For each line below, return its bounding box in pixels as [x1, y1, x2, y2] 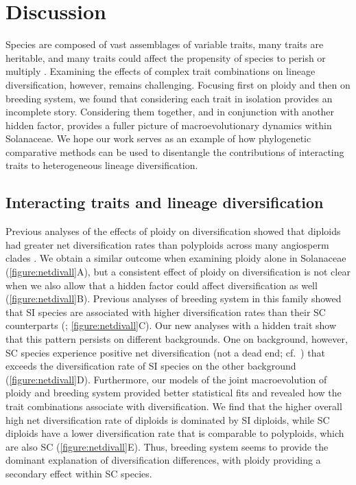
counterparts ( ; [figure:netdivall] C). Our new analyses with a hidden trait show [5, 318, 337, 332]
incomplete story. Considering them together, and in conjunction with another [5, 104, 335, 119]
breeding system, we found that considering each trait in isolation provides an [5, 91, 333, 105]
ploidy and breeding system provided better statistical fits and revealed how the [5, 385, 342, 400]
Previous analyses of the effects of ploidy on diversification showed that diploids [5, 224, 341, 238]
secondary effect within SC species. [5, 466, 152, 480]
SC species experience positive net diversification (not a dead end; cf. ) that [5, 345, 325, 359]
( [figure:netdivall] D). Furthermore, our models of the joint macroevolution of [5, 372, 327, 386]
